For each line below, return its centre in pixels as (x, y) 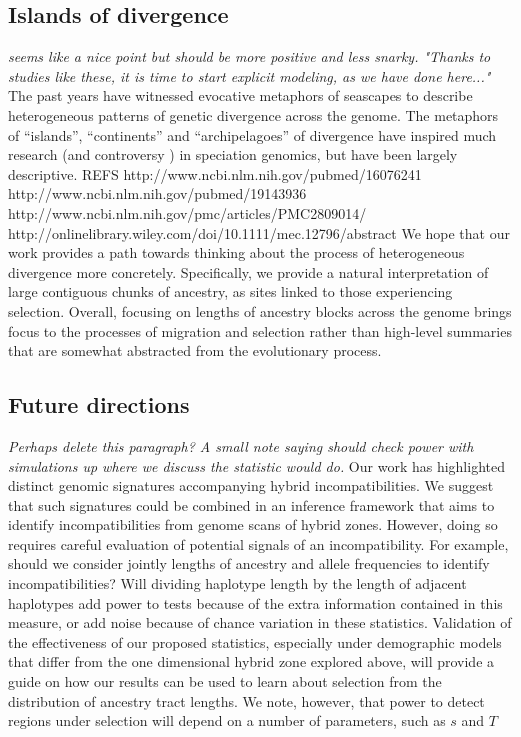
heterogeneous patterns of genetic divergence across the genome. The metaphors (253, 114)
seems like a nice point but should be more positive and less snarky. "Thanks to (249, 56)
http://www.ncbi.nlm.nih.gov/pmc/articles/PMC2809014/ (187, 212)
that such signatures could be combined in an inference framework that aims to (251, 504)
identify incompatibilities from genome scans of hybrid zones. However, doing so (253, 524)
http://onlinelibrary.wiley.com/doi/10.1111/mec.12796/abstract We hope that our (259, 232)
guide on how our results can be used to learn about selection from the (225, 681)
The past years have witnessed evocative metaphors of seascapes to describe (240, 95)
